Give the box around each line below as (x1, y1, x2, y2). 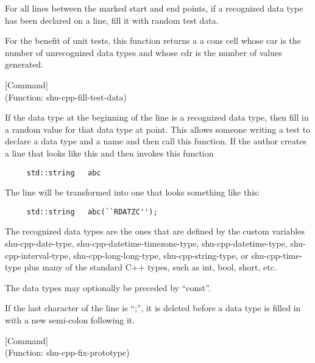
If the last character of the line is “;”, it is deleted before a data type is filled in (5, 301, 301, 314)
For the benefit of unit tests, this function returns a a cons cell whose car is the (5, 34, 301, 47)
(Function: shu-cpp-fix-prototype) (5, 346, 130, 359)
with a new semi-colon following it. (5, 314, 135, 326)
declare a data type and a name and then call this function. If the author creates (5, 135, 306, 147)
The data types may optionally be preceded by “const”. (5, 281, 211, 294)
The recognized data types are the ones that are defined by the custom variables (5, 225, 305, 238)
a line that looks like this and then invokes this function (5, 146, 214, 159)
